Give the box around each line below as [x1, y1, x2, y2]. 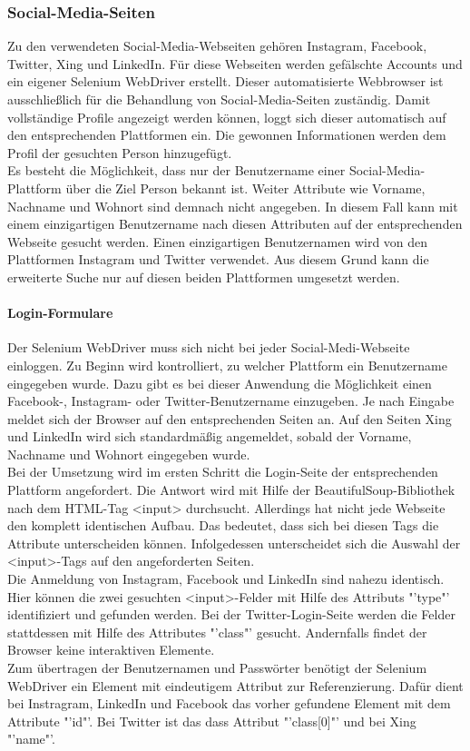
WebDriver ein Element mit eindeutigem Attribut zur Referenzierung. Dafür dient [7, 676, 464, 695]
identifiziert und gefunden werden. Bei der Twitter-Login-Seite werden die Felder [7, 605, 455, 624]
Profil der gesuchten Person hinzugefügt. [7, 143, 232, 162]
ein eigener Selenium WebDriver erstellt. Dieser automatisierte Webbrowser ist [7, 72, 444, 91]
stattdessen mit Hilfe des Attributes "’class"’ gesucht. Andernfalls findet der [7, 622, 427, 641]
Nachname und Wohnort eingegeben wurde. [7, 444, 250, 463]
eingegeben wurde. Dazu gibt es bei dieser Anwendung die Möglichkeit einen [7, 373, 432, 392]
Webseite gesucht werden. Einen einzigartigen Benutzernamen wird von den [7, 232, 428, 251]
